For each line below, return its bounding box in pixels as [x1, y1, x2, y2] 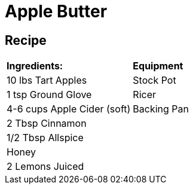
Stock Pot [133, 74, 176, 87]
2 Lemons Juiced [7, 160, 84, 173]
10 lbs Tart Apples [7, 74, 87, 87]
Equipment [133, 60, 183, 72]
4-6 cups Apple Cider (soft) [7, 103, 131, 115]
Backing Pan [133, 103, 189, 115]
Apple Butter [5, 1, 108, 22]
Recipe [5, 32, 47, 48]
